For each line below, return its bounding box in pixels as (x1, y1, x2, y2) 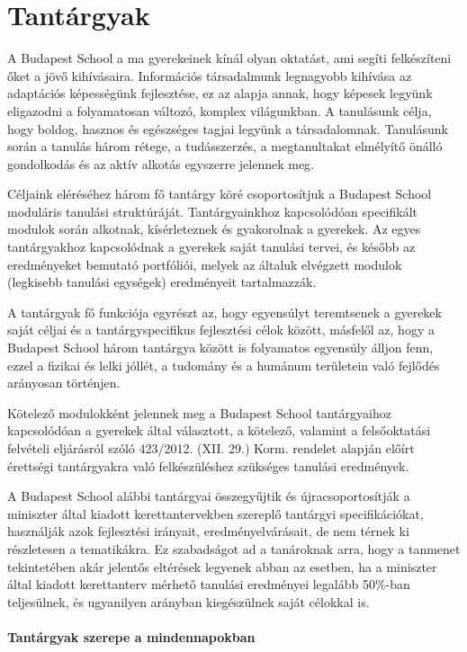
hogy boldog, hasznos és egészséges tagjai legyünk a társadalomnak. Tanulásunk (7, 119, 448, 138)
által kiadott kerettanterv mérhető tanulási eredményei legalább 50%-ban (7, 575, 410, 594)
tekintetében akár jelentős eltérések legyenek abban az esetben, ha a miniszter (7, 557, 437, 576)
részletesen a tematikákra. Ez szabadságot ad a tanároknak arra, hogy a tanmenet (7, 539, 461, 558)
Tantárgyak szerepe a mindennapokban (7, 627, 256, 646)
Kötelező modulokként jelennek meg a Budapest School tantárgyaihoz (7, 403, 391, 422)
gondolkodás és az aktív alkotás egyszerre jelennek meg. (7, 154, 315, 173)
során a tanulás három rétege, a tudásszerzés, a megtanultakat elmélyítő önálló (7, 137, 443, 156)
